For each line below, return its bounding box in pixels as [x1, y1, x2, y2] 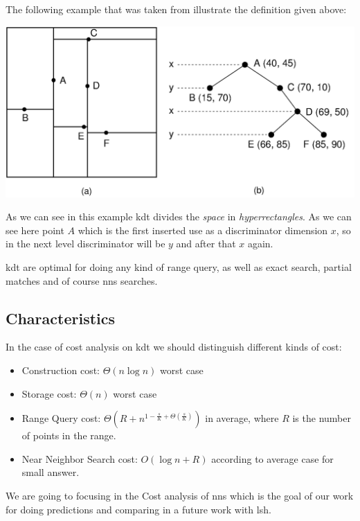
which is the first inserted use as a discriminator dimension [78, 222, 328, 237]
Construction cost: [21, 363, 100, 378]
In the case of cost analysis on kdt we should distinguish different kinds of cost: [6, 339, 342, 354]
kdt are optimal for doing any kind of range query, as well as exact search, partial [6, 260, 352, 274]
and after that [176, 236, 236, 251]
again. [247, 236, 273, 251]
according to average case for [211, 451, 334, 466]
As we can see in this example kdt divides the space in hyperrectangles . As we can [6, 209, 352, 224]
